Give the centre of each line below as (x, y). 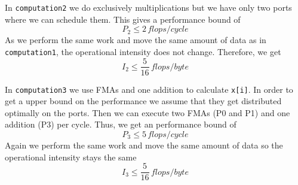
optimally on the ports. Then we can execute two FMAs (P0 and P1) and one (148, 112)
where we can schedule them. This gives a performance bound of (123, 19)
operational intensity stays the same (71, 157)
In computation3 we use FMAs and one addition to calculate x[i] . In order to (149, 89)
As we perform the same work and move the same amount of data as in (136, 40)
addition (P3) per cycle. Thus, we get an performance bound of (121, 124)
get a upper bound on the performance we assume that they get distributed (143, 101)
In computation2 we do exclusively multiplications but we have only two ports (148, 7)
